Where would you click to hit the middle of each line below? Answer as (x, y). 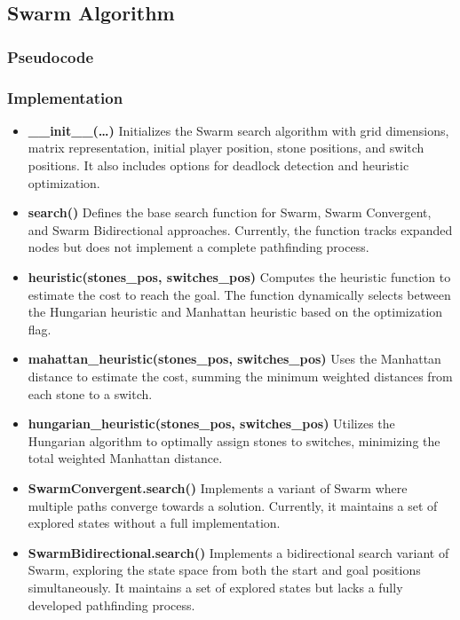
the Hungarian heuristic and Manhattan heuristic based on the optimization (235, 312)
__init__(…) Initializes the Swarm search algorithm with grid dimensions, (238, 130)
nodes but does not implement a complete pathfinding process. (198, 247)
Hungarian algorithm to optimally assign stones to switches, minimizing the (234, 440)
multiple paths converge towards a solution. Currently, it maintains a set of (233, 505)
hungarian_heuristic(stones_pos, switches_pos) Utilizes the (211, 424)
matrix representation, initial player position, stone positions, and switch (226, 148)
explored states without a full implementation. (154, 523)
